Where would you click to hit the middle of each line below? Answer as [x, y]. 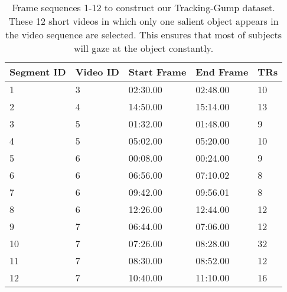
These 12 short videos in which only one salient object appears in [143, 21]
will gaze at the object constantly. [144, 48]
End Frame [222, 72]
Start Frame [157, 72]
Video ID [97, 72]
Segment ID [38, 72]
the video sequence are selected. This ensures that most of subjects [144, 35]
